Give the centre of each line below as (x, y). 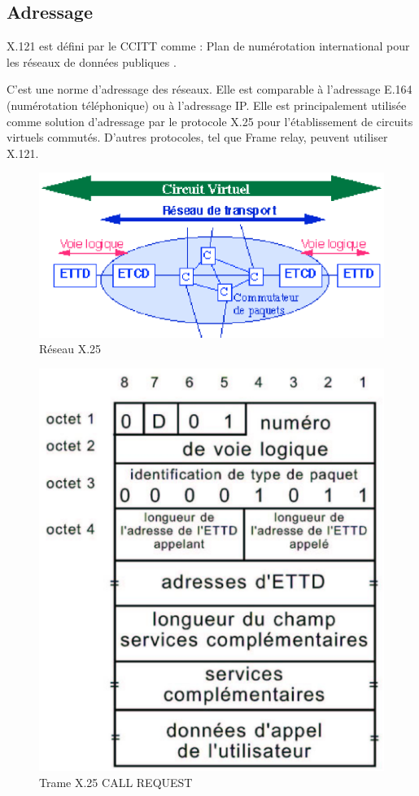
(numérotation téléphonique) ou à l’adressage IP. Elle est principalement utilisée (207, 105)
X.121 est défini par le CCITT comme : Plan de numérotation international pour (208, 46)
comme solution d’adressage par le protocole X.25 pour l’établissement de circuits (210, 121)
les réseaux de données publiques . (92, 61)
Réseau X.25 (70, 349)
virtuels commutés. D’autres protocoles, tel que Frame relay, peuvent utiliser (197, 137)
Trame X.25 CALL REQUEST (116, 782)
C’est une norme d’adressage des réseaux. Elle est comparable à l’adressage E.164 (209, 89)
